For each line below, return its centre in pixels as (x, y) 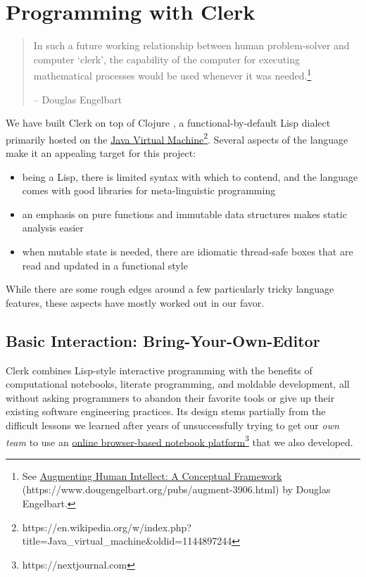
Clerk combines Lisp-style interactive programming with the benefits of (159, 370)
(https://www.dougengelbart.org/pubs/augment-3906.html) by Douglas (176, 489)
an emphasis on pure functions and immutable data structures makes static (184, 214)
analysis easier (53, 228)
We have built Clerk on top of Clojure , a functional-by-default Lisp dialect (168, 123)
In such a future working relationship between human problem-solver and (191, 45)
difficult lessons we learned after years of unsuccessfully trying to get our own (172, 425)
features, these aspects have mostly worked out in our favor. (135, 302)
